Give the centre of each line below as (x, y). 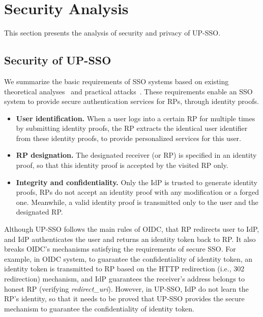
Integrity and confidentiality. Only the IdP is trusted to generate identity (137, 182)
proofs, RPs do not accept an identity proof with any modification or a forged (137, 192)
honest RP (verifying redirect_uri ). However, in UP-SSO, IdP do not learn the (126, 288)
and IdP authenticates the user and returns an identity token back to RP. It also (130, 239)
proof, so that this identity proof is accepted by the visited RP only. (122, 165)
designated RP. (39, 212)
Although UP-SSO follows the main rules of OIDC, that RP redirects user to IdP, (132, 229)
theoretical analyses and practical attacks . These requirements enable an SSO (128, 91)
